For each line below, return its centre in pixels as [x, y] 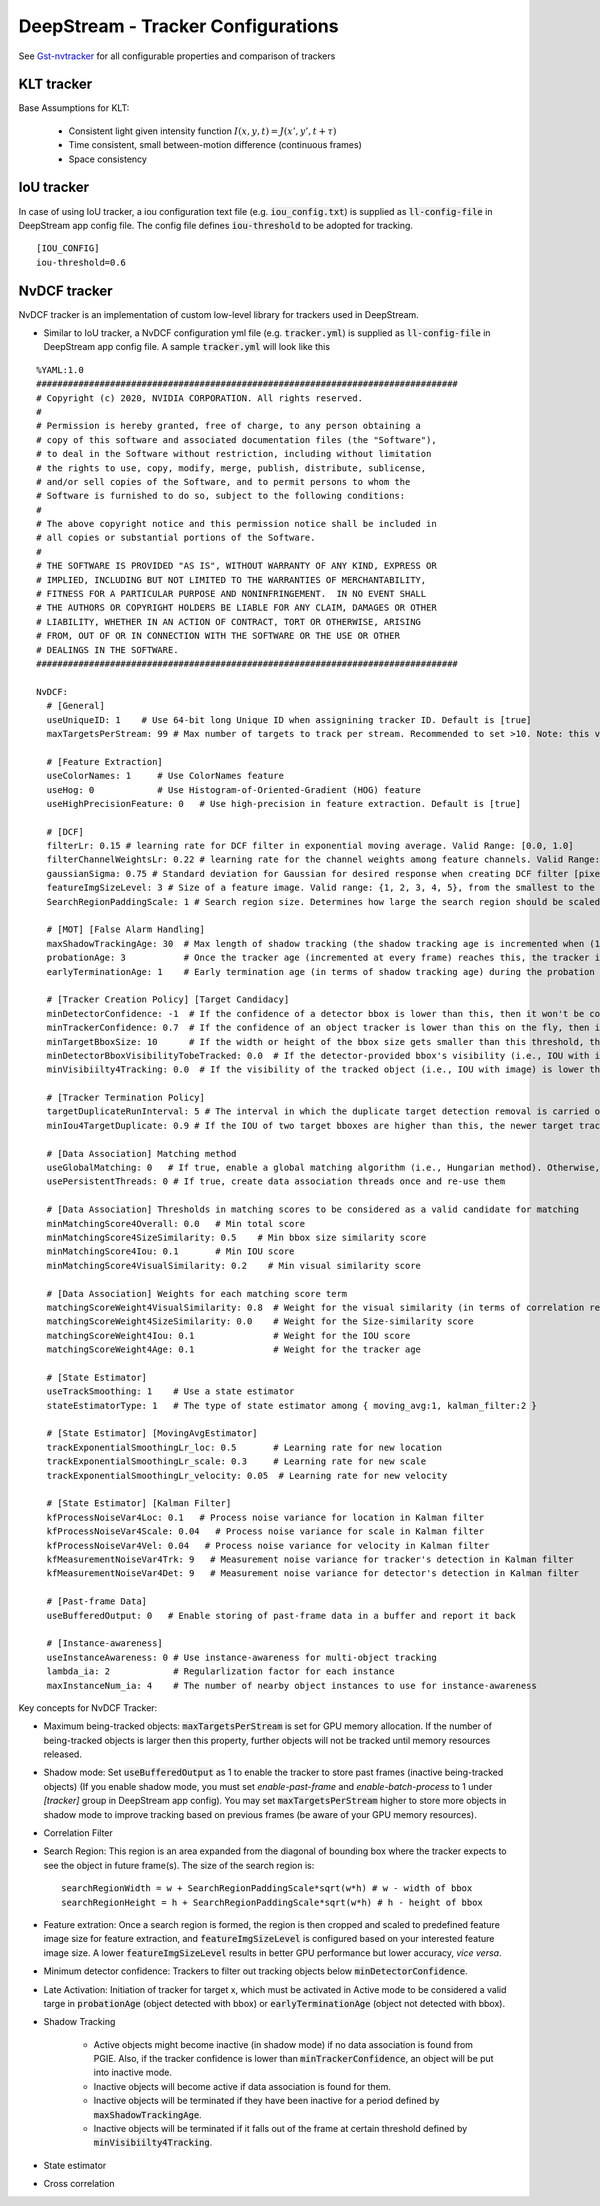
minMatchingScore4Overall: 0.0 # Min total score [175, 1223]
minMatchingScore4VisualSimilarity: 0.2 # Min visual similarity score [234, 1265]
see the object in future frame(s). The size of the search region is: [179, 1865]
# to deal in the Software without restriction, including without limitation [234, 454]
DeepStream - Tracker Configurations [178, 26]
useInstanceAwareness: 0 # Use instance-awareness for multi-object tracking [241, 1657]
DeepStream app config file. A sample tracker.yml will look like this [186, 347]
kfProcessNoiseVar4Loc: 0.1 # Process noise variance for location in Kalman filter [265, 1517]
